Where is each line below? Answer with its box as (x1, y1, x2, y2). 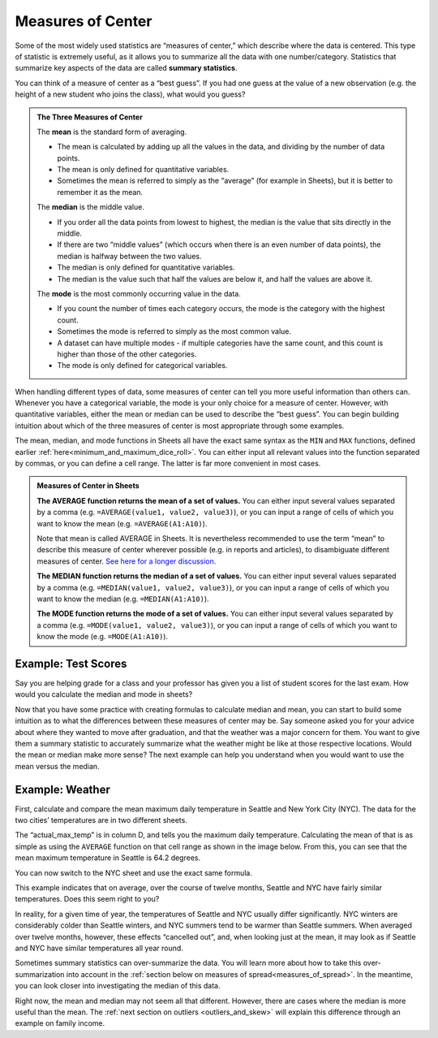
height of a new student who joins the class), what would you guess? (15, 89, 246, 99)
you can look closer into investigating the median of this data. (15, 981, 221, 991)
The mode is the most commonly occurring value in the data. (36, 288, 241, 298)
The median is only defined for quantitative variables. (57, 262, 235, 272)
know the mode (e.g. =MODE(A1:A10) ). (36, 632, 169, 642)
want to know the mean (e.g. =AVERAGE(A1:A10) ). (36, 518, 208, 528)
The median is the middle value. (36, 202, 145, 212)
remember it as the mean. (57, 187, 144, 197)
